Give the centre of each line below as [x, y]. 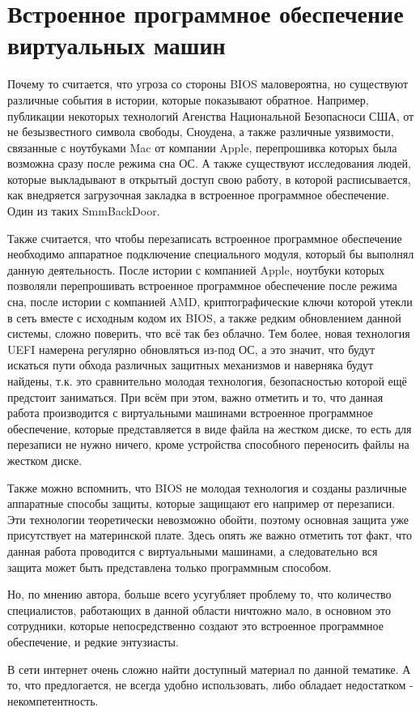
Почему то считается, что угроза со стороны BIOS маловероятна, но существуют [208, 84]
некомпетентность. [53, 700]
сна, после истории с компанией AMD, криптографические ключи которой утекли [210, 302]
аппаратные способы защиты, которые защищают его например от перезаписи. [202, 503]
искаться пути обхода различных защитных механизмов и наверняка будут [191, 365]
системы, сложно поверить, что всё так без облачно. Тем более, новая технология [209, 333]
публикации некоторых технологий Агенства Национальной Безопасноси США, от [211, 115]
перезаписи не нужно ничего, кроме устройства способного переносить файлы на [208, 444]
